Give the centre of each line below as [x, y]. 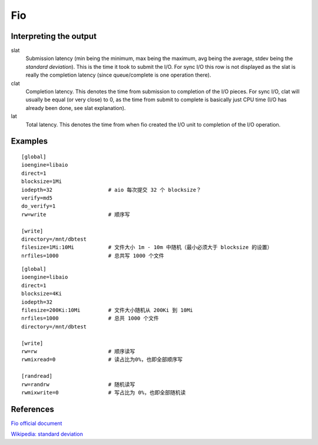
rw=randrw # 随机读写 [78, 384]
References [32, 409]
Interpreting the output [54, 36]
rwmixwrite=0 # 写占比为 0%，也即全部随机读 [104, 392]
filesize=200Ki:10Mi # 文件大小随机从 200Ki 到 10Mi [107, 310]
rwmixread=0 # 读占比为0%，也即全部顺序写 [102, 360]
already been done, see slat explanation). [76, 108]
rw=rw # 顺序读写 [78, 351]
